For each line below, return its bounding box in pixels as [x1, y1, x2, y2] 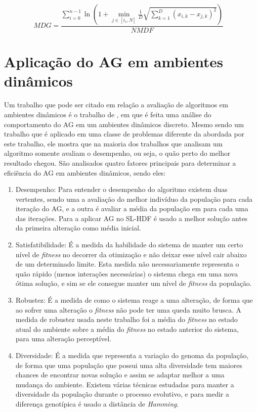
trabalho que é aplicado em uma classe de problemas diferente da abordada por [4, 129, 245, 139]
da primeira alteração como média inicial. [15, 223, 141, 233]
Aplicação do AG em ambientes [4, 51, 223, 72]
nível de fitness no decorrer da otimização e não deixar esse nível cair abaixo [15, 249, 247, 259]
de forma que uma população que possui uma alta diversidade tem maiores [15, 360, 242, 370]
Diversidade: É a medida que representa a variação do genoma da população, [15, 350, 249, 360]
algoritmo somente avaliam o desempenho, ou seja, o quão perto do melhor [4, 148, 231, 158]
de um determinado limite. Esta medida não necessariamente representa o [15, 259, 239, 269]
